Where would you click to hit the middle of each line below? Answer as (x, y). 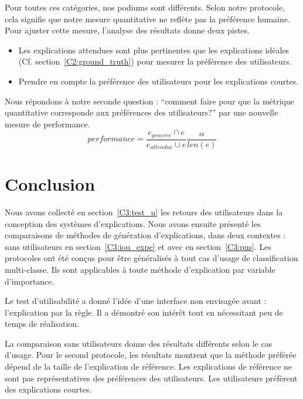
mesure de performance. (47, 124)
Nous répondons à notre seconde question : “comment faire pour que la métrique (149, 101)
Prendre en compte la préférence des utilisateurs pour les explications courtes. (159, 81)
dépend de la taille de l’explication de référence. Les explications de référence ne (149, 366)
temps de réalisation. (42, 324)
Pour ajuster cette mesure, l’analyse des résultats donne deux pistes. (127, 30)
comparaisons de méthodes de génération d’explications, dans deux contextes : (145, 235)
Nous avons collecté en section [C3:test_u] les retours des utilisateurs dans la (144, 212)
